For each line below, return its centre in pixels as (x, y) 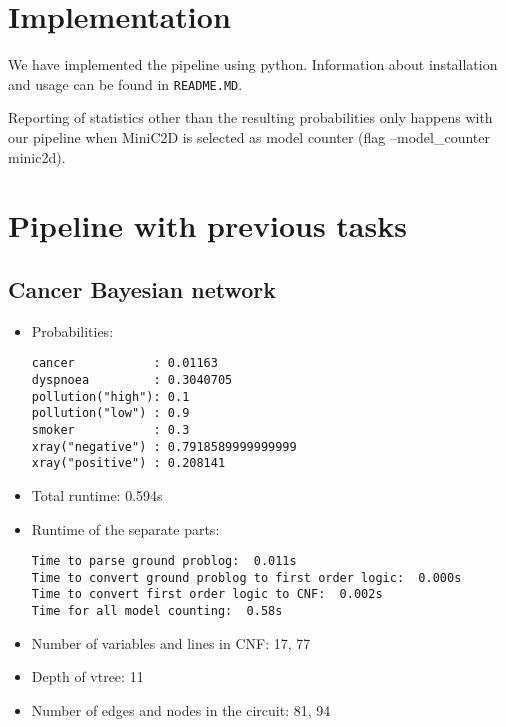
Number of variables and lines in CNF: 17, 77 (171, 642)
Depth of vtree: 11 (87, 676)
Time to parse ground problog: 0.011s (164, 561)
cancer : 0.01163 (124, 363)
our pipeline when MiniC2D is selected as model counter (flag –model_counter (249, 136)
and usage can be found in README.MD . (125, 83)
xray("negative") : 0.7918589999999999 (164, 446)
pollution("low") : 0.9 (110, 413)
